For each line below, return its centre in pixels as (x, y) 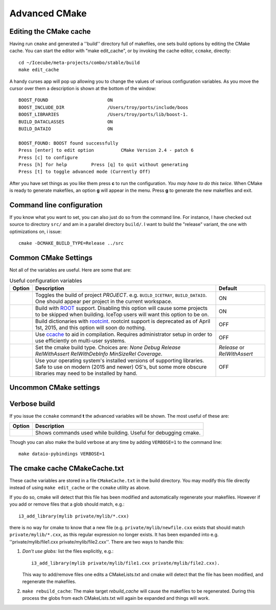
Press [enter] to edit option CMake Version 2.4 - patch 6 (106, 150)
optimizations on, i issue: (36, 231)
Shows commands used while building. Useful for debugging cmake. (118, 433)
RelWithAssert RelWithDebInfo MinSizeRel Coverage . (99, 354)
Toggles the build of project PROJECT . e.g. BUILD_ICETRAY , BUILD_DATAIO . (121, 295)
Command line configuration (56, 205)
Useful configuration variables (46, 280)
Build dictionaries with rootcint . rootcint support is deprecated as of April (123, 321)
